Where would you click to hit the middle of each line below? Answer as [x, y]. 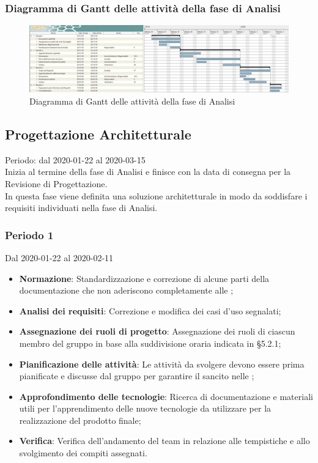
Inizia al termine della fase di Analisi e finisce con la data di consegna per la [148, 172]
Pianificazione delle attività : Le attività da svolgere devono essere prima [162, 364]
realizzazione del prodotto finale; [80, 420]
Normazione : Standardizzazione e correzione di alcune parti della [144, 278]
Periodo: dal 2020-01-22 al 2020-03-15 [75, 159]
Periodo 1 [29, 235]
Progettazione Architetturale [98, 134]
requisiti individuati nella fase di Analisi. [81, 208]
